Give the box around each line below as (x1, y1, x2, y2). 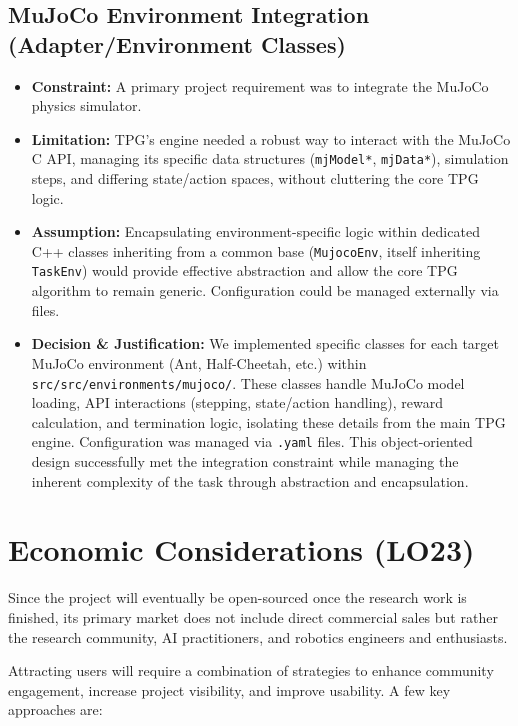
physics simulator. (31, 95, 142, 116)
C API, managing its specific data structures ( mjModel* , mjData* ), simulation (31, 148, 509, 169)
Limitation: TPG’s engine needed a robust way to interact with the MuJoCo (31, 128, 511, 149)
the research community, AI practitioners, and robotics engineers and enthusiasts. (8, 626, 508, 647)
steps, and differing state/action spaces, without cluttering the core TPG (31, 168, 479, 189)
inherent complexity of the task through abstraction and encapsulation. (31, 470, 469, 491)
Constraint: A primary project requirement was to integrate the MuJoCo (31, 75, 489, 96)
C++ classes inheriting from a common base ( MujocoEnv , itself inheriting (31, 240, 481, 261)
